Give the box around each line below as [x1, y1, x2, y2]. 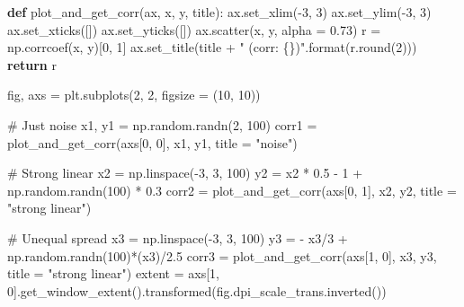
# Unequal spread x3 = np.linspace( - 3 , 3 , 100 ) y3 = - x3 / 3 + [7, 228, 348, 247]
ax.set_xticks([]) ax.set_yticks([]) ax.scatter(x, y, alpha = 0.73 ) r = [7, 20, 381, 39]
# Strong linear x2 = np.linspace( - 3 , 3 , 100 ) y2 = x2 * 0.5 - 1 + [7, 163, 363, 182]
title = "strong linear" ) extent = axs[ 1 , [7, 264, 219, 283]
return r [7, 55, 57, 74]
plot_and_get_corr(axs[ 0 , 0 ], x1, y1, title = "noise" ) [7, 133, 298, 152]
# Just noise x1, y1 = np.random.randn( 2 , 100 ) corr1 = [7, 115, 317, 134]
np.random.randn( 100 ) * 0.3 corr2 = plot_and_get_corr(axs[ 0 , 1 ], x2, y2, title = [7, 180, 457, 199]
